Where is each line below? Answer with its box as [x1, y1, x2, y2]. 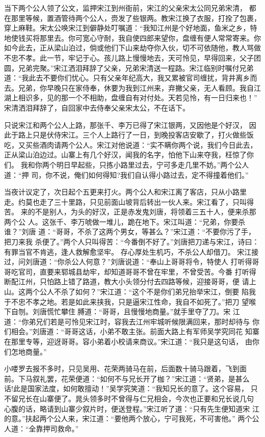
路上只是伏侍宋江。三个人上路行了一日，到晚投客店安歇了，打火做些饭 [18, 129, 254, 140]
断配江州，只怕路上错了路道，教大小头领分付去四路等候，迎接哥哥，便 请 [4, 276, 249, 287]
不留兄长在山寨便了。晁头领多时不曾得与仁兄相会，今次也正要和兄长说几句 [4, 393, 254, 403]
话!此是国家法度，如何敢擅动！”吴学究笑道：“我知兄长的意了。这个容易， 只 [4, 383, 258, 394]
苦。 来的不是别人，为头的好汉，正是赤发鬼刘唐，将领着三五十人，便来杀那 [4, 206, 256, 217]
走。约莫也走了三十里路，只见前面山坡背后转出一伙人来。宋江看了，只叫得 [4, 196, 254, 207]
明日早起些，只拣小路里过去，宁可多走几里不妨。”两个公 [56, 159, 242, 170]
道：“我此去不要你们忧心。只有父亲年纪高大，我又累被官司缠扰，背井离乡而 [4, 72, 257, 83]
